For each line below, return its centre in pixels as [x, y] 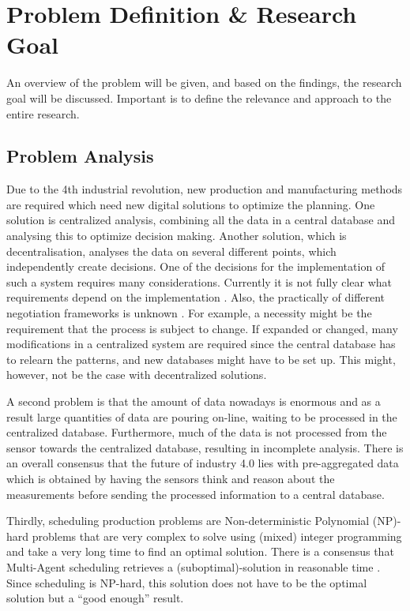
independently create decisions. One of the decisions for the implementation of [196, 266]
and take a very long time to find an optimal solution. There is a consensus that [200, 551]
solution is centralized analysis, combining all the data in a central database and [201, 220]
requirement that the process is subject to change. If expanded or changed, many [202, 328]
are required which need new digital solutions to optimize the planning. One [191, 204]
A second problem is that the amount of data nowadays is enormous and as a [194, 401]
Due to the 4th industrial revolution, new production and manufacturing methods [205, 189]
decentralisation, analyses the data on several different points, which [171, 251]
